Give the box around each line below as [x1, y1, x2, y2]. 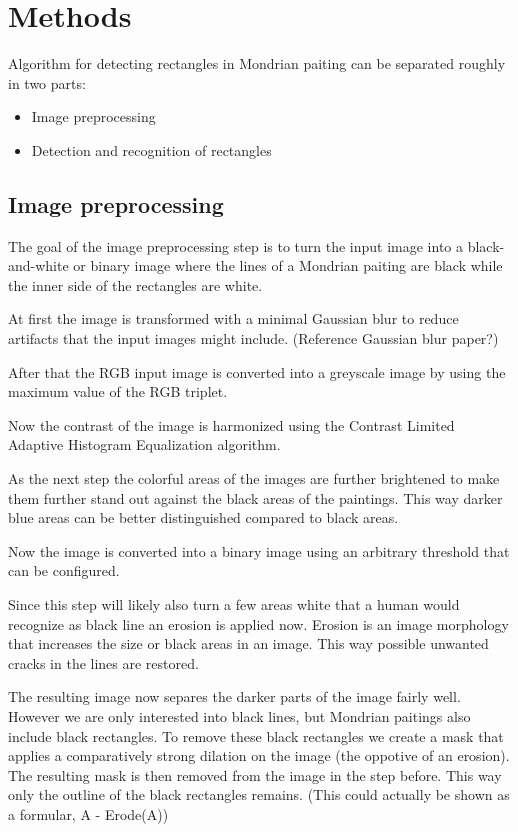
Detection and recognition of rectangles [31, 139, 272, 160]
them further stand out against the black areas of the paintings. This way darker [8, 487, 503, 508]
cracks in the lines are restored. [8, 652, 199, 673]
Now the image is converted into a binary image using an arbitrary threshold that [8, 540, 510, 561]
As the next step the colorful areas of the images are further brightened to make [8, 468, 500, 489]
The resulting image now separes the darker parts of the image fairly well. [8, 686, 461, 707]
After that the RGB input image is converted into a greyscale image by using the [8, 361, 506, 382]
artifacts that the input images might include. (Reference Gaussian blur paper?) [8, 328, 499, 349]
